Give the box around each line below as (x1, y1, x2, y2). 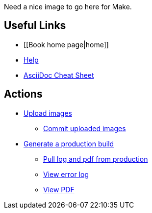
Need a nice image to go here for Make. (4, 2, 132, 11)
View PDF (43, 185, 75, 194)
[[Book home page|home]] (24, 40, 109, 49)
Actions (4, 88, 43, 101)
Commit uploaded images (43, 124, 126, 133)
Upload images (24, 108, 72, 117)
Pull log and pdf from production (43, 154, 148, 163)
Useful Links (4, 19, 66, 32)
